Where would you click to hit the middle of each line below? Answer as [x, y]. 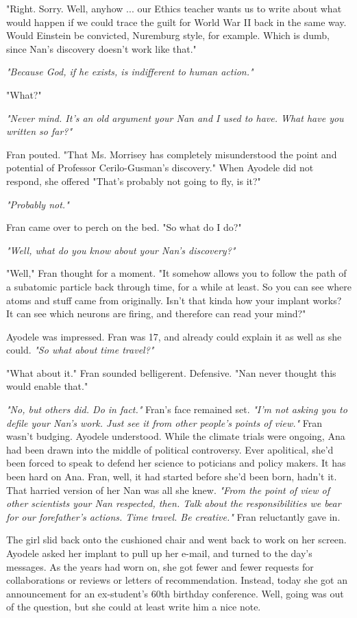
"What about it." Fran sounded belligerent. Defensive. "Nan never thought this [171, 372]
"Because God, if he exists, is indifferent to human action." [130, 72]
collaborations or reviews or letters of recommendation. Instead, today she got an [177, 580]
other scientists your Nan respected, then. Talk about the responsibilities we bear [174, 503]
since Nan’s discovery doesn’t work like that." [101, 48]
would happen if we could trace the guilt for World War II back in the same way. [176, 22]
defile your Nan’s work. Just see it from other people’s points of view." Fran [164, 422]
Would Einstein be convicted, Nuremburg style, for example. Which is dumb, [168, 35]
